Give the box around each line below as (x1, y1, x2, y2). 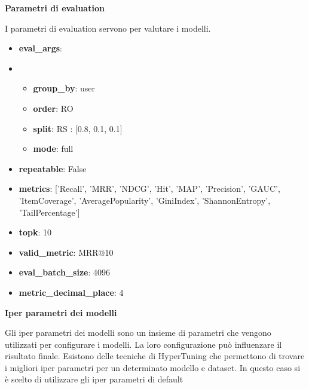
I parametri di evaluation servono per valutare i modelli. (5, 22, 211, 34)
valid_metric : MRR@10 (19, 246, 114, 258)
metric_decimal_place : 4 (19, 286, 124, 298)
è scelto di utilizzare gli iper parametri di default (5, 373, 183, 385)
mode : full (33, 142, 74, 155)
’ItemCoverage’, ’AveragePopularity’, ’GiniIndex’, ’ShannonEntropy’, (19, 194, 271, 206)
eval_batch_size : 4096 (19, 266, 110, 278)
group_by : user (33, 82, 95, 94)
